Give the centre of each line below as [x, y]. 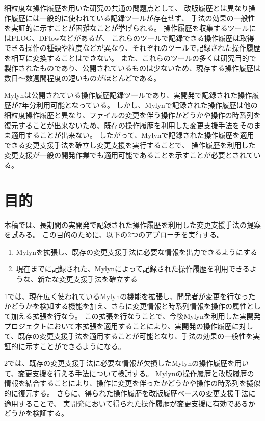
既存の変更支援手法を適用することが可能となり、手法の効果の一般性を [136, 336]
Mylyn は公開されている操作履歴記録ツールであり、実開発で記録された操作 [128, 95]
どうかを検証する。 [36, 413]
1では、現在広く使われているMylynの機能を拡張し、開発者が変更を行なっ [126, 296]
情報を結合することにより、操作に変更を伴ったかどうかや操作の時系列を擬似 [132, 383]
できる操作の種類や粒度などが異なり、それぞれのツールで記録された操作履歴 [132, 48]
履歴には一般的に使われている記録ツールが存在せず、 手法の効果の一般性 [133, 18]
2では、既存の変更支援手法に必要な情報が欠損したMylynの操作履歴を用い [127, 363]
